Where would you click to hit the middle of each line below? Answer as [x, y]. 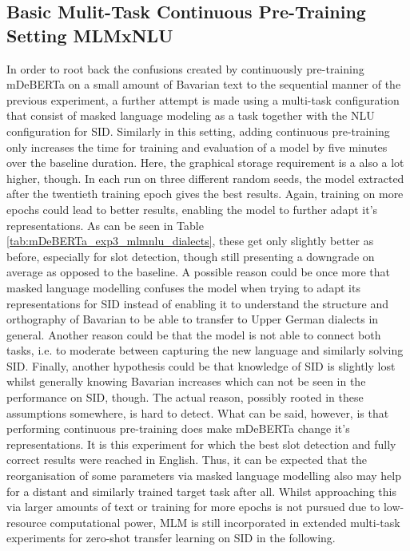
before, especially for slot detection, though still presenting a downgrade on [191, 256]
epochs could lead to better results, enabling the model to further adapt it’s [192, 209]
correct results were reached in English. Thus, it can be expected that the [187, 460]
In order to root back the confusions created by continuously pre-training [185, 68]
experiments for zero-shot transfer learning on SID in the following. [171, 538]
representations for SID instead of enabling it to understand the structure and [198, 303]
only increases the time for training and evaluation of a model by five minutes [197, 147]
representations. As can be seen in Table [105, 225]
